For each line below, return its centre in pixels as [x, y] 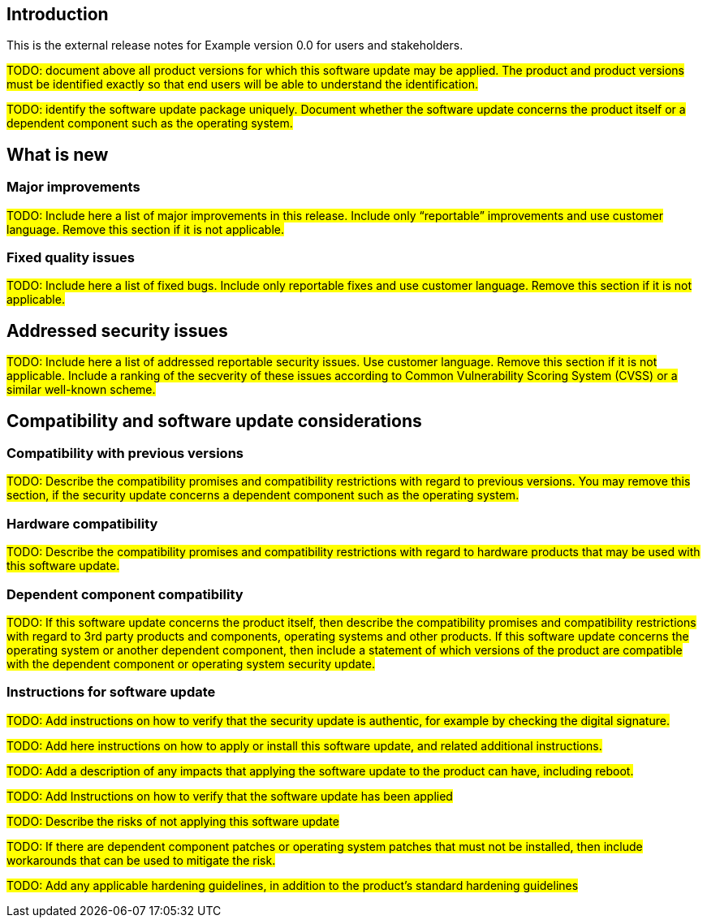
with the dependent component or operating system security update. [191, 663]
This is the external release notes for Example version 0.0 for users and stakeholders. [235, 45]
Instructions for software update [111, 692]
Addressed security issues [117, 330]
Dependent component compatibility [125, 594]
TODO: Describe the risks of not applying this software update [173, 821]
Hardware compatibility [82, 523]
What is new [58, 154]
